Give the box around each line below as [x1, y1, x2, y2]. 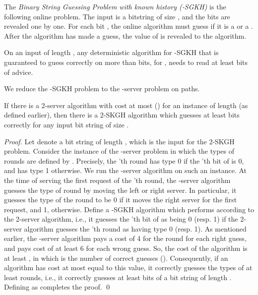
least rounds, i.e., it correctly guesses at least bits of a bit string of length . [4, 272, 232, 282]
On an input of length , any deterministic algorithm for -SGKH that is [4, 47, 219, 58]
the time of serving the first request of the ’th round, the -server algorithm [4, 175, 231, 185]
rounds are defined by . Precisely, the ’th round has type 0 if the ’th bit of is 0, [4, 155, 244, 166]
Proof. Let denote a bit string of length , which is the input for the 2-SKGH [4, 136, 235, 146]
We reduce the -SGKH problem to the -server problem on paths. [4, 83, 200, 94]
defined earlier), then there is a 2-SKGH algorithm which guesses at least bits [4, 110, 240, 120]
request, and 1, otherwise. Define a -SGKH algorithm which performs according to [4, 204, 254, 214]
